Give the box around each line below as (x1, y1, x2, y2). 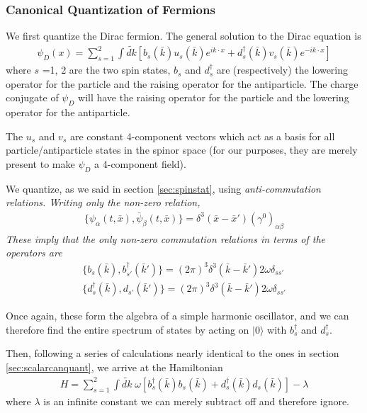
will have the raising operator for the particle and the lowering (78, 90, 349, 105)
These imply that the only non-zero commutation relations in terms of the (6, 231, 326, 246)
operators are (6, 245, 62, 260)
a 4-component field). (94, 156, 186, 171)
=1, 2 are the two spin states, (42, 62, 171, 77)
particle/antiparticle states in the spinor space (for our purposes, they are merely (6, 142, 358, 157)
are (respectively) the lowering (216, 62, 349, 77)
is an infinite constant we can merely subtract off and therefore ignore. (43, 393, 350, 408)
